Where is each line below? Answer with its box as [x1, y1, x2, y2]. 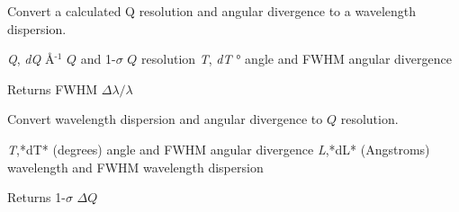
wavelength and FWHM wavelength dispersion [7, 157, 264, 176]
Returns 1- [7, 188, 66, 207]
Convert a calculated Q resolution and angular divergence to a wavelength [7, 2, 417, 20]
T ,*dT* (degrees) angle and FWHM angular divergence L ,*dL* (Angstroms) [7, 139, 430, 158]
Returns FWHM [7, 79, 98, 98]
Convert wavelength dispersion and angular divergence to [7, 110, 323, 128]
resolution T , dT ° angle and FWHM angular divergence [141, 49, 452, 68]
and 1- [80, 49, 116, 68]
